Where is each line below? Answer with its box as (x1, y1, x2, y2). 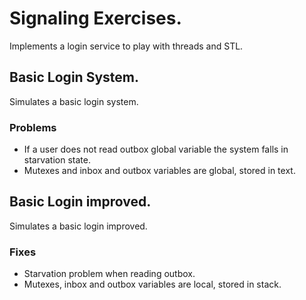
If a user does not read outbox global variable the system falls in (23, 143, 289, 156)
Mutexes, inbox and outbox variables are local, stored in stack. (23, 278, 282, 291)
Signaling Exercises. (9, 7, 182, 30)
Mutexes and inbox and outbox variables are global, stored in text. (23, 165, 296, 177)
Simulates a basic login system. (9, 95, 139, 107)
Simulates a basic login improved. (9, 220, 148, 232)
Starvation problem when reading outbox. (23, 268, 196, 280)
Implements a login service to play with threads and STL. (9, 40, 244, 52)
